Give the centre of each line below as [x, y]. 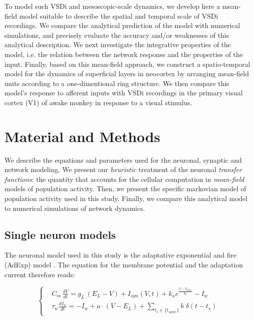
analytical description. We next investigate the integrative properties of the [118, 44]
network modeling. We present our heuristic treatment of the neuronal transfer [123, 169]
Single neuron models [60, 234]
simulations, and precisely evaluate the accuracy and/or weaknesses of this [117, 35]
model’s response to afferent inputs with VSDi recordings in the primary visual [124, 93]
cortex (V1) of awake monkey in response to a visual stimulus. [98, 102]
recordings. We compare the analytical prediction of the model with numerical [122, 25]
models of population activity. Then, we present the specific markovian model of [126, 189]
